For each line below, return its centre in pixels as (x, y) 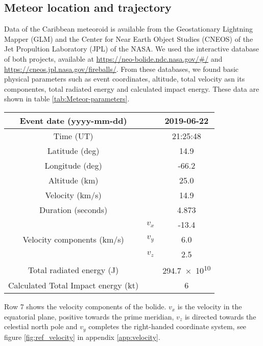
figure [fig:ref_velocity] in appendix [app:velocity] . (82, 337)
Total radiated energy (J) (73, 270)
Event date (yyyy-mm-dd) (73, 120)
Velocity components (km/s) (73, 239)
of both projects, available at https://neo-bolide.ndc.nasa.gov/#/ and (113, 58)
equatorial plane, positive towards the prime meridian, (89, 316)
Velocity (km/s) (73, 195)
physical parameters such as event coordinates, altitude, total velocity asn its (125, 79)
